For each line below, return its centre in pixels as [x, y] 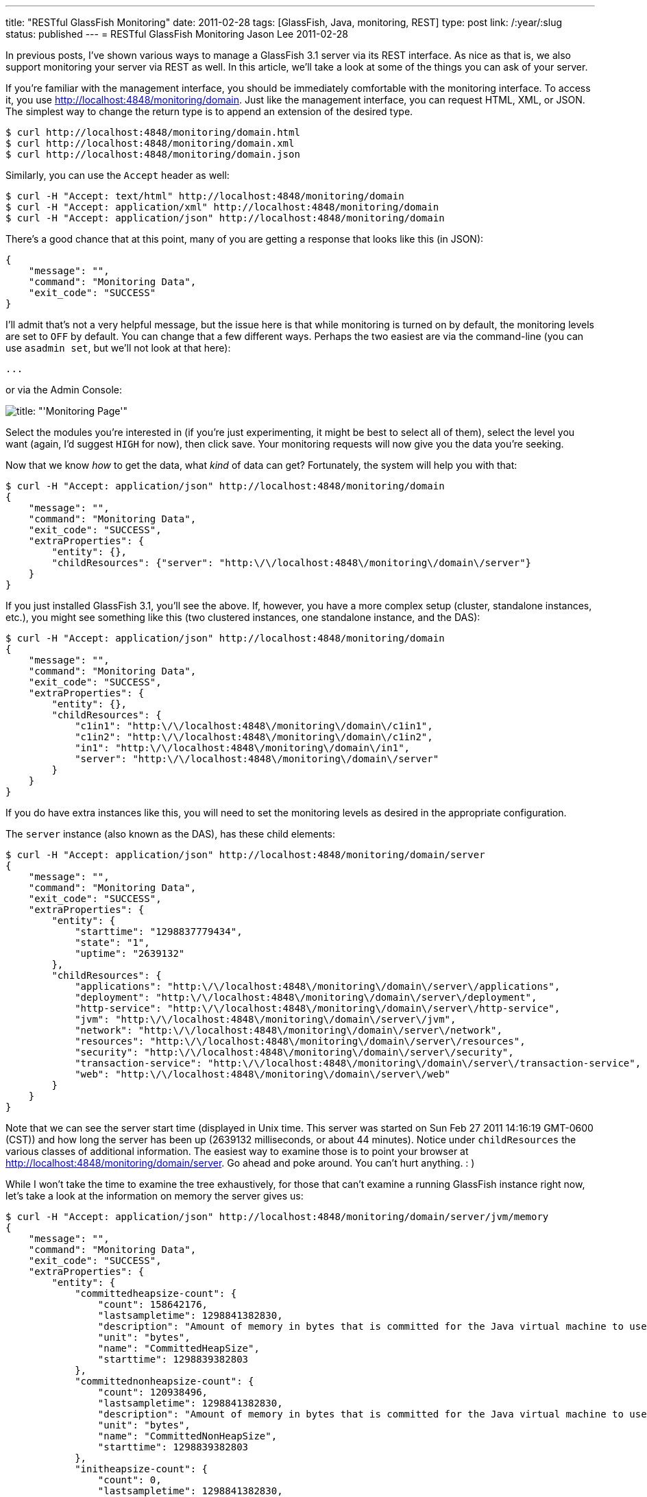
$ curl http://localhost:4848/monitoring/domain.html [153, 132]
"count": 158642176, [153, 1304]
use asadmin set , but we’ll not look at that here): [118, 348]
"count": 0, [130, 1480]
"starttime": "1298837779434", [159, 932]
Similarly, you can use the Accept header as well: [118, 175]
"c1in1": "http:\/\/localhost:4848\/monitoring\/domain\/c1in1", [254, 726]
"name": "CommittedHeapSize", [179, 1348]
